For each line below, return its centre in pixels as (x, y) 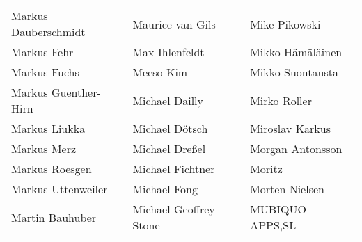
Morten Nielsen (287, 189)
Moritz (266, 169)
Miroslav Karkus (291, 128)
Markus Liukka (48, 128)
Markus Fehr (42, 52)
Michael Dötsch (170, 128)
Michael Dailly (168, 100)
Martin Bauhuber (54, 217)
